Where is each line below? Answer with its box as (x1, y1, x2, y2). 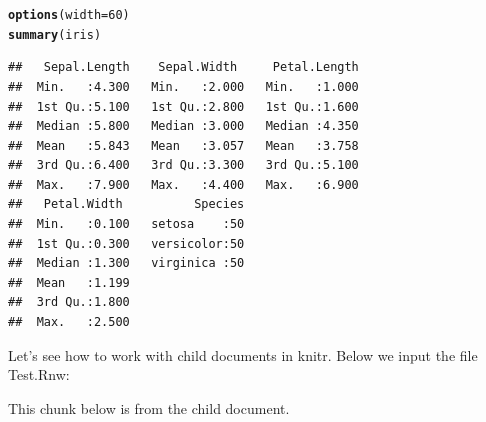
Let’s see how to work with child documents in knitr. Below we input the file (8, 344, 478, 365)
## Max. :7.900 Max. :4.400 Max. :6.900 (8, 177, 359, 192)
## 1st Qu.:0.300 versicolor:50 (8, 236, 245, 251)
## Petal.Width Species (8, 197, 245, 212)
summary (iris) (8, 27, 102, 42)
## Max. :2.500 (8, 315, 130, 330)
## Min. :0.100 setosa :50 (8, 217, 245, 232)
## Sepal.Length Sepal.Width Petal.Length (8, 60, 359, 75)
